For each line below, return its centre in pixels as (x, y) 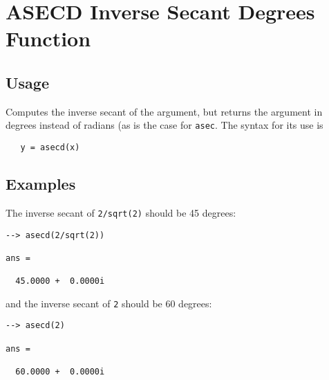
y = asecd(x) (50, 148)
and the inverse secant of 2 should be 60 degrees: (109, 303)
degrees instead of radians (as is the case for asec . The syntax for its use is (164, 125)
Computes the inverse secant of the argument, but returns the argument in (164, 111)
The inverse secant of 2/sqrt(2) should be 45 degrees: (121, 212)
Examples (41, 184)
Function (48, 38)
